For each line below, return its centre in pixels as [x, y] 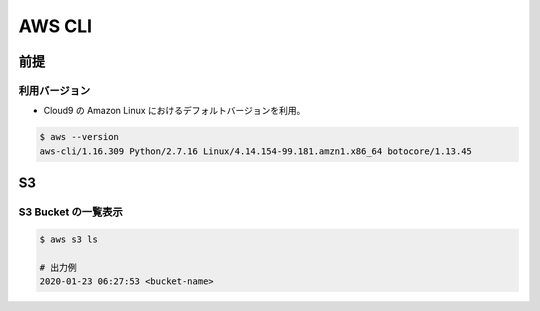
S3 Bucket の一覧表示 [71, 212]
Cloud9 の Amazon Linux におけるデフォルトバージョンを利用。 [174, 111]
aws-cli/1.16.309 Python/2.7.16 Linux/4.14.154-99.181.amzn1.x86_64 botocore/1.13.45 [255, 151]
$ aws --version [79, 137]
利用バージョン [54, 90]
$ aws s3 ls [69, 239]
